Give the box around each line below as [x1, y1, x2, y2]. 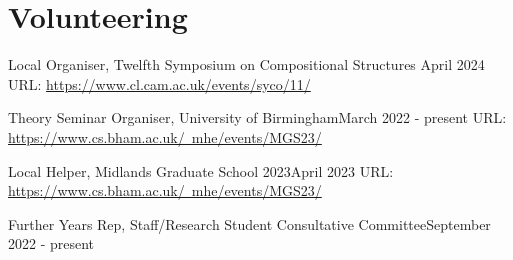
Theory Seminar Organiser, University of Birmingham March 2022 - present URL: [8, 107, 507, 128]
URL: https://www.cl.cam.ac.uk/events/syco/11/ [8, 73, 311, 94]
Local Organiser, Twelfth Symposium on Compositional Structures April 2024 [8, 54, 485, 75]
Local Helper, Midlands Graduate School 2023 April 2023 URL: [8, 160, 394, 181]
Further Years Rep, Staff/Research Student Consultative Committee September [8, 213, 491, 234]
